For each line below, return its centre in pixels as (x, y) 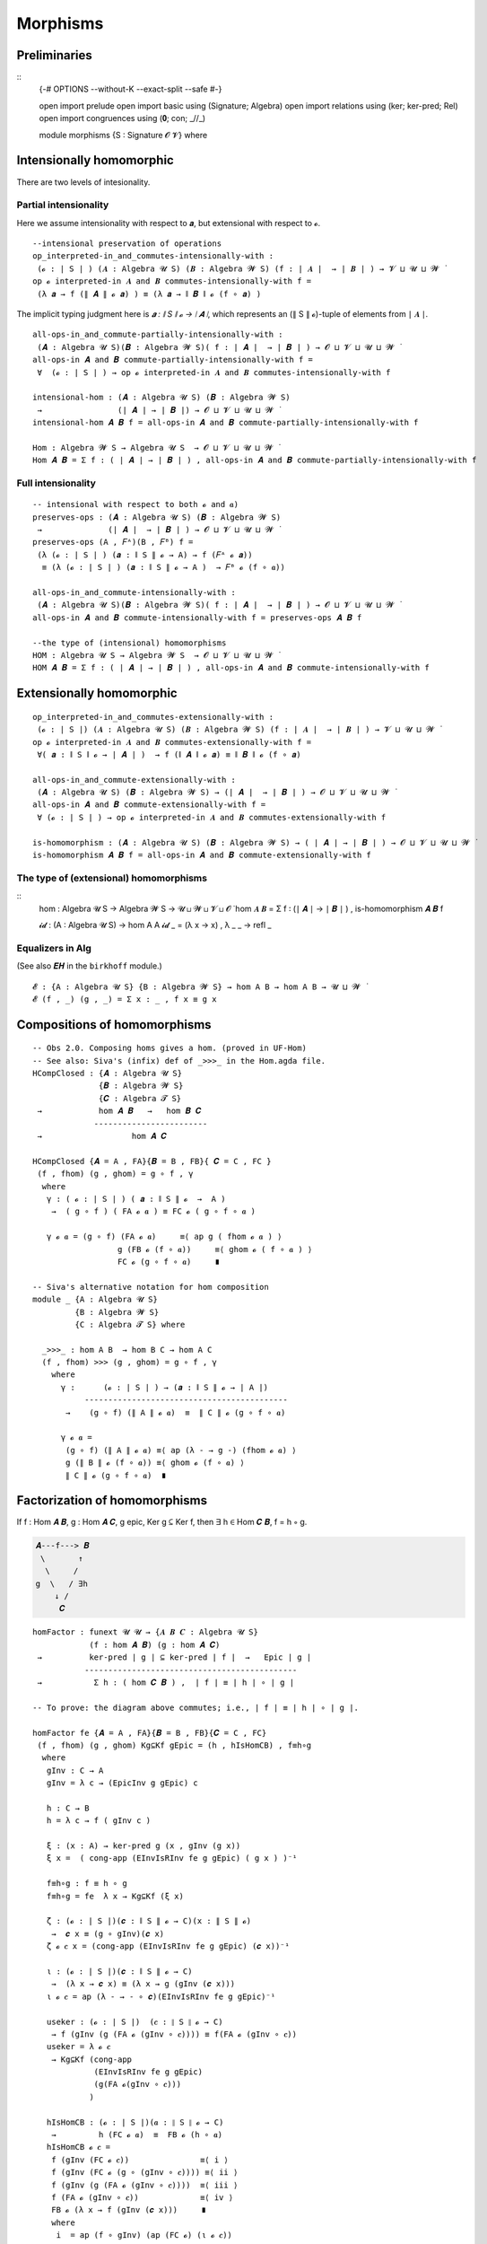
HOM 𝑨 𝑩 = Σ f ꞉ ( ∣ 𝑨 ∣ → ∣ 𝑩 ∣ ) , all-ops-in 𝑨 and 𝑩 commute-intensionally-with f (231, 668)
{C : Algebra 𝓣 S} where (130, 1324)
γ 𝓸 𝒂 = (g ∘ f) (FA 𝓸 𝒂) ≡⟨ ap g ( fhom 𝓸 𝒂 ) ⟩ (164, 1237)
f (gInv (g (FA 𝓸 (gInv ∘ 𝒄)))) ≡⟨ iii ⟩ (144, 2185)
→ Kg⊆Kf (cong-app (91, 2059)
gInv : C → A (75, 1770)
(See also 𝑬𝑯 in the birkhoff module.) (90, 966)
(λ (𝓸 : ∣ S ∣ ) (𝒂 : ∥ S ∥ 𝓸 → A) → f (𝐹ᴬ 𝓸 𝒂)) (145, 555)
